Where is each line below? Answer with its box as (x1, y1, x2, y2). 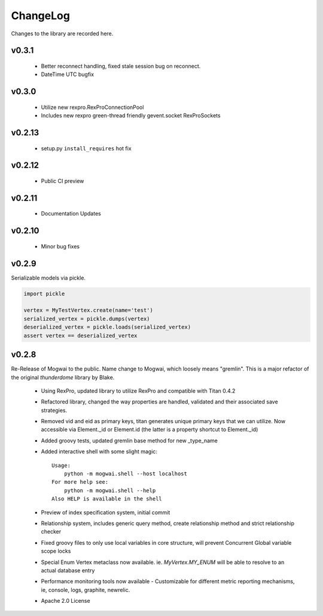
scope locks (41, 548, 71, 555)
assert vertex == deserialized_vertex (23, 332, 138, 339)
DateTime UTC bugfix (41, 71, 95, 78)
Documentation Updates (41, 210, 101, 217)
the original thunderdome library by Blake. (11, 374, 115, 381)
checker (41, 528, 62, 535)
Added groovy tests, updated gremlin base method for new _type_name (41, 437, 218, 444)
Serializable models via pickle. (11, 274, 86, 281)
